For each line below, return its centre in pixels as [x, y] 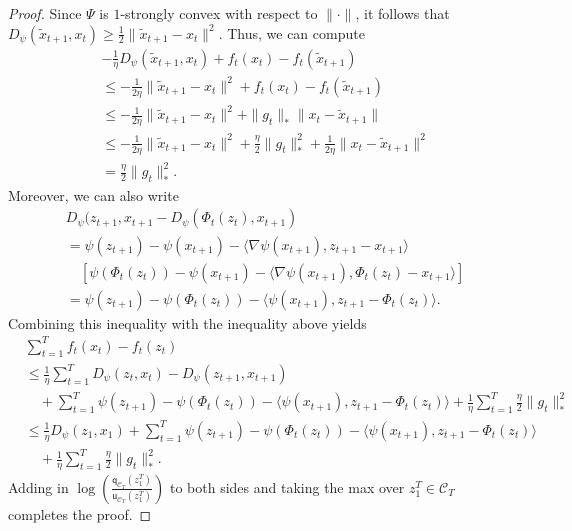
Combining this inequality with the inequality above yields [187, 322]
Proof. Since [45, 13]
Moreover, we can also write [93, 194]
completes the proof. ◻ [80, 513]
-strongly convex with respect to [219, 13]
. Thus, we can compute [291, 32]
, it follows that [402, 13]
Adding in [38, 486]
